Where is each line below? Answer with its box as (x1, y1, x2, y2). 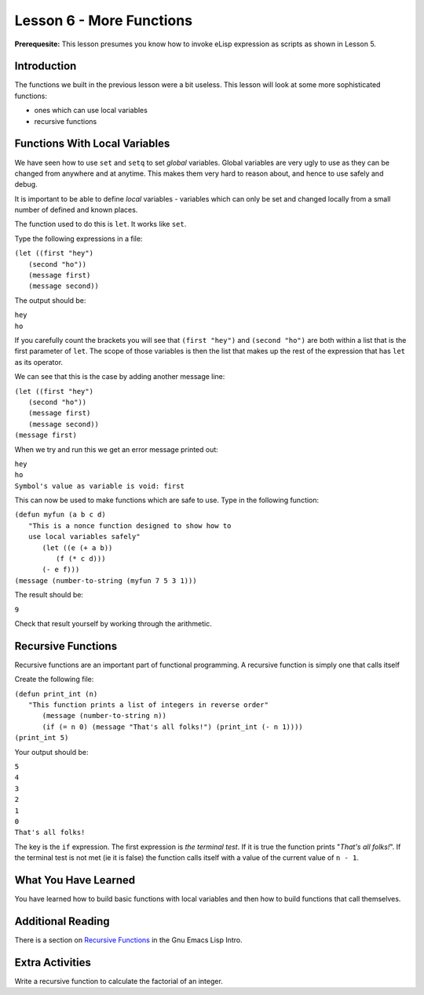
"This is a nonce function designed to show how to (28, 521, 232, 530)
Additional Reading (14, 914, 110, 928)
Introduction (14, 60, 77, 73)
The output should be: (14, 295, 86, 305)
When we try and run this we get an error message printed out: (14, 444, 219, 454)
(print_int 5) (14, 734, 69, 742)
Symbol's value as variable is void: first (14, 481, 185, 490)
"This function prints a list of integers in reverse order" (28, 701, 269, 709)
